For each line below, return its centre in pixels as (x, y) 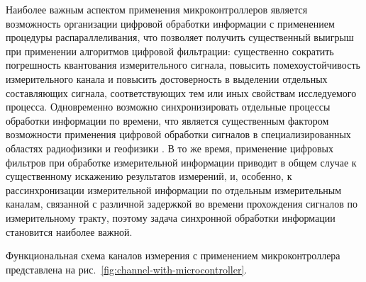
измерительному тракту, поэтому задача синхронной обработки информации (171, 217)
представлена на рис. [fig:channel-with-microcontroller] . (127, 269)
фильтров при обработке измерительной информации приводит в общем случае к (181, 162)
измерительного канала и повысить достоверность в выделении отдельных (167, 78)
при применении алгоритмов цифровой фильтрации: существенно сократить (170, 51)
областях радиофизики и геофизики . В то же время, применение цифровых (170, 148)
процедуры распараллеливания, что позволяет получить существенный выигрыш (180, 37)
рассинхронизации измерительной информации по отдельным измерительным (174, 190)
